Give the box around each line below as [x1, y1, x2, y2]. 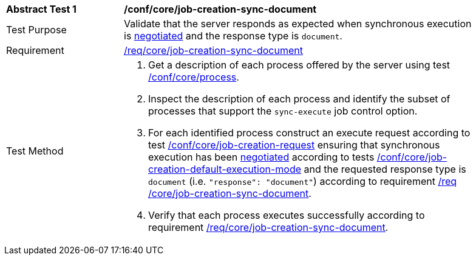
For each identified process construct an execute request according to [148, 127, 471, 139]
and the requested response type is [304, 163, 466, 175]
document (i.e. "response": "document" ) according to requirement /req [148, 175, 457, 187]
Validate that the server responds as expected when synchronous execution [124, 18, 472, 30]
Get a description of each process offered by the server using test [148, 59, 450, 71]
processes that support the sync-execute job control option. [148, 105, 418, 117]
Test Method [6, 145, 64, 157]
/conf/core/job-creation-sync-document [124, 3, 317, 15]
